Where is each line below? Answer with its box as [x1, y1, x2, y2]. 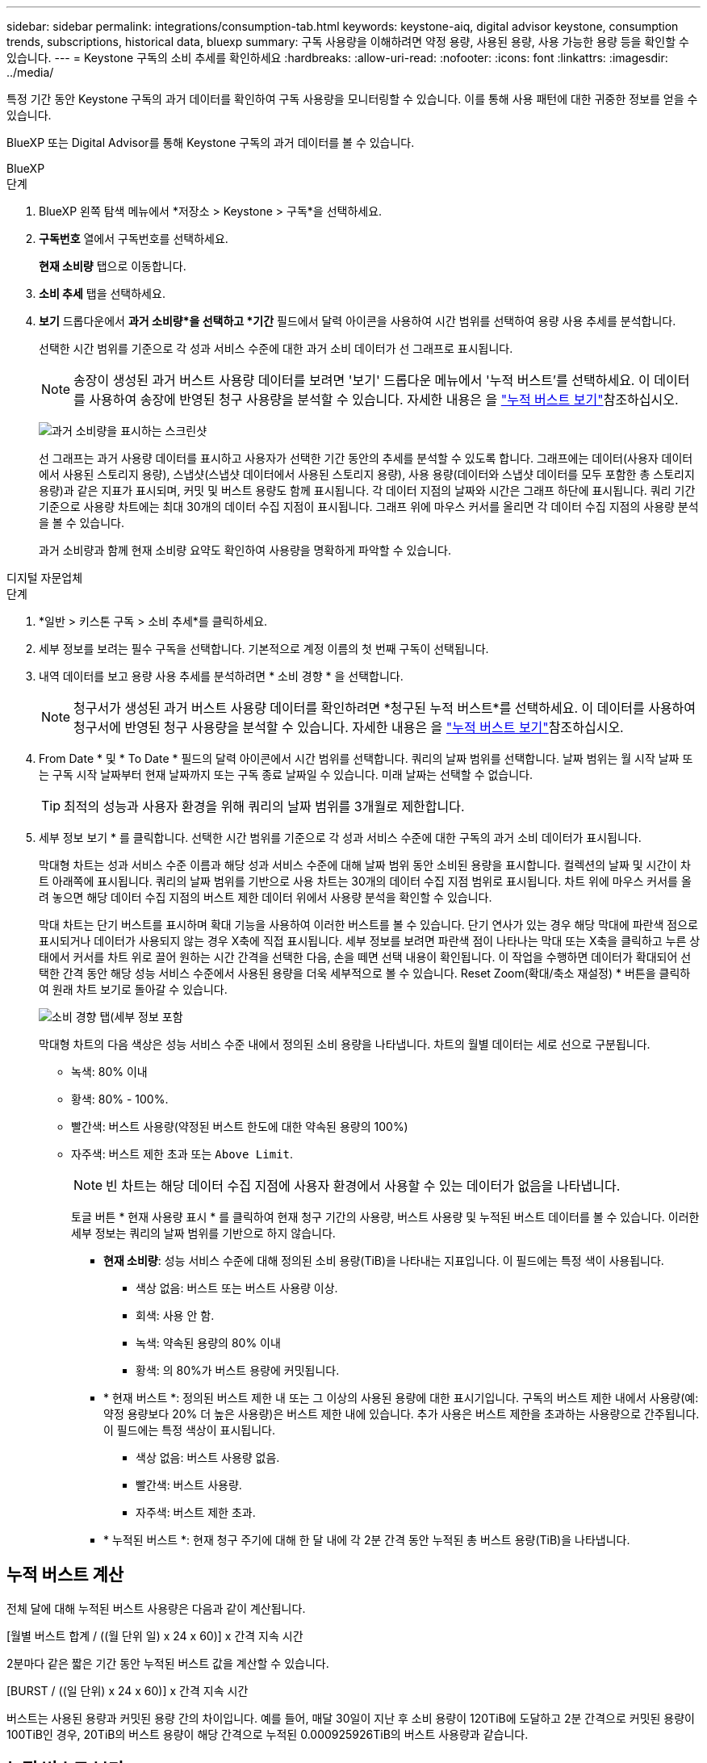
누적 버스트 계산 [6, 1564, 124, 1585]
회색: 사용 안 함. [136, 1309, 215, 1322]
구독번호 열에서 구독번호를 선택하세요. [39, 232, 228, 245]
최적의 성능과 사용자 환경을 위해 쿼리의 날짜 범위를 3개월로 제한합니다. [64, 798, 465, 814]
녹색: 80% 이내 [71, 1065, 148, 1078]
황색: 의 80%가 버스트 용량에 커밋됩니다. [136, 1363, 340, 1377]
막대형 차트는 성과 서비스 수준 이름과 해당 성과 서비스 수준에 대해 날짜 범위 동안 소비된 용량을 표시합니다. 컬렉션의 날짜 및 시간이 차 [39, 858, 691, 872]
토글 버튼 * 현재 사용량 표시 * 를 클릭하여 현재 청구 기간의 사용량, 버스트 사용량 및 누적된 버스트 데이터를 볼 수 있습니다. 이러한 [71, 1210, 700, 1224]
